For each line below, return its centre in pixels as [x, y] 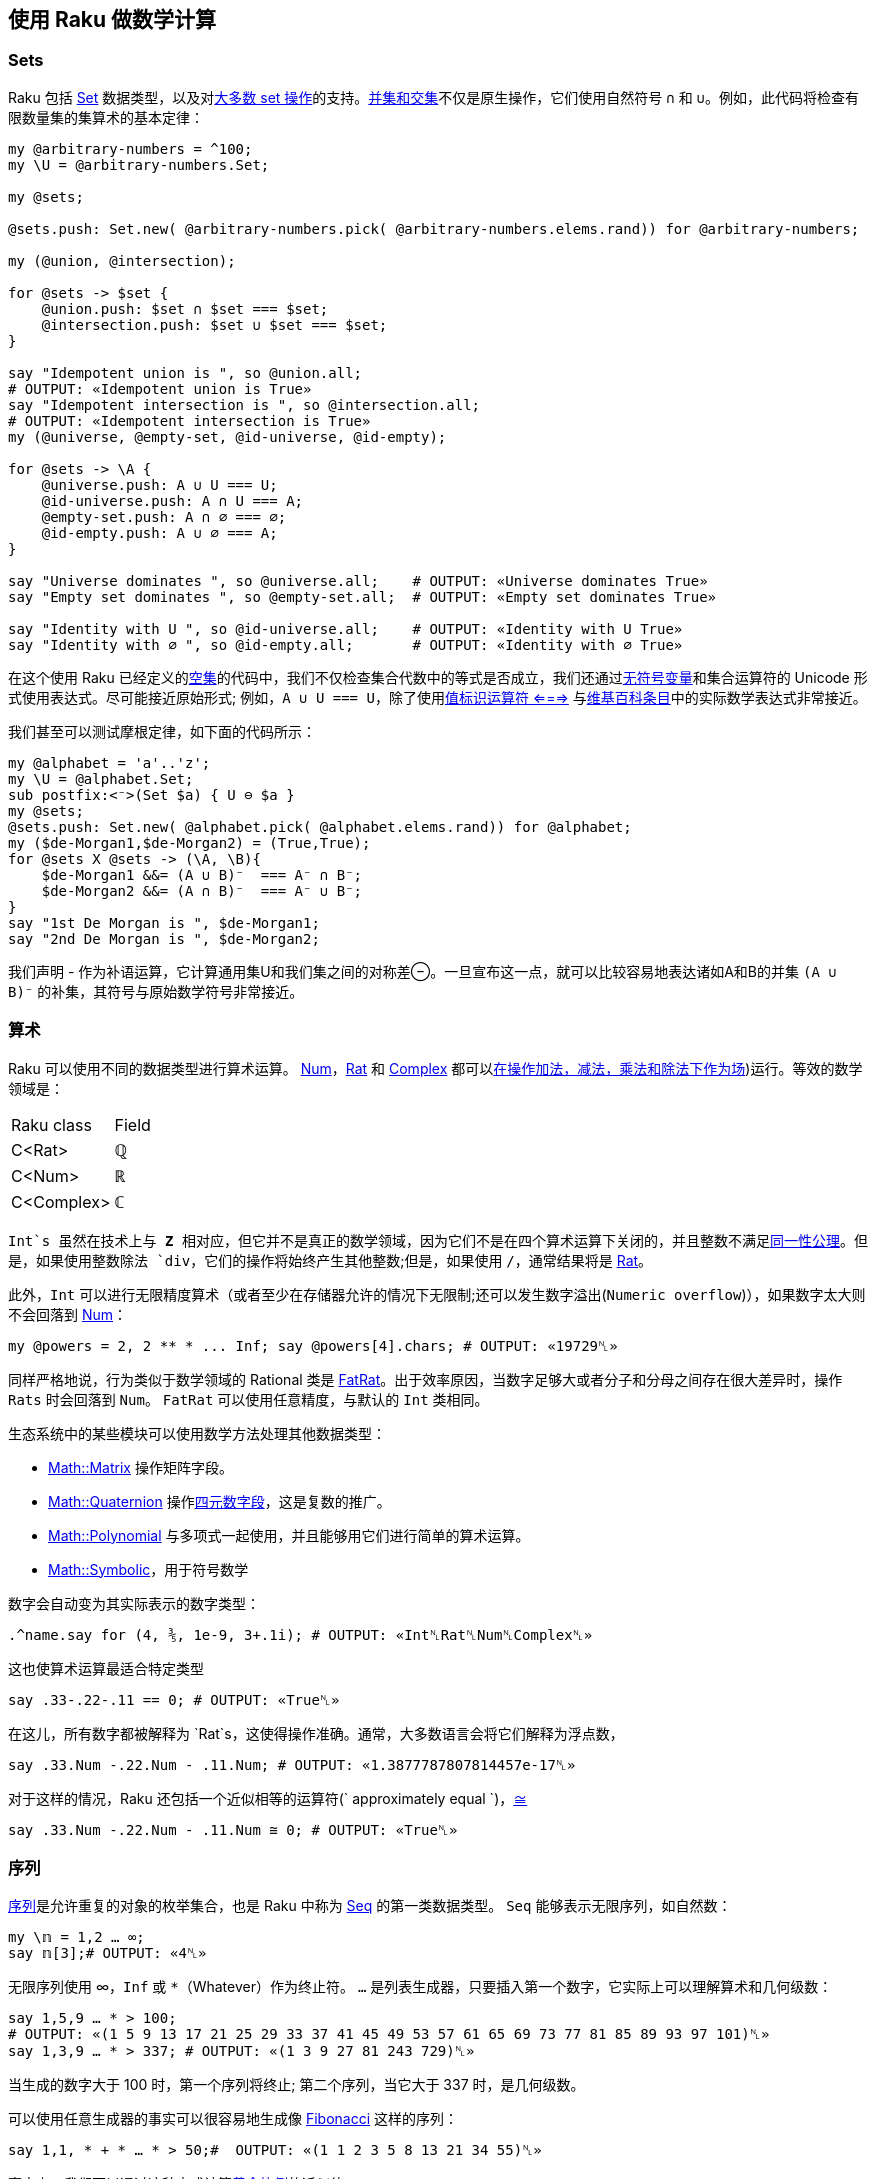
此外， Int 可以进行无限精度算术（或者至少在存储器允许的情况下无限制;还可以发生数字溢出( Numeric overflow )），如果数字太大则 [437, 1294]
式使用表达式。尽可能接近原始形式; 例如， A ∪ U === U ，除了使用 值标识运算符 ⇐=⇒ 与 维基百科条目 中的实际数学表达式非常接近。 [437, 697]
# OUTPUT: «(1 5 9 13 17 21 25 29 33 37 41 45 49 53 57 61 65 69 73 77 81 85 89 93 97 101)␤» [389, 2034]
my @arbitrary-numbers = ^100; [130, 148]
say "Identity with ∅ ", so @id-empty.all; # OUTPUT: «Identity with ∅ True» [345, 644]
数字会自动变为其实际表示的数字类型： [134, 1603]
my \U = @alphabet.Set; [101, 778]
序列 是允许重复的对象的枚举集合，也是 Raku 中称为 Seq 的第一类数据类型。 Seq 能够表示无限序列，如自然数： [370, 1906]
